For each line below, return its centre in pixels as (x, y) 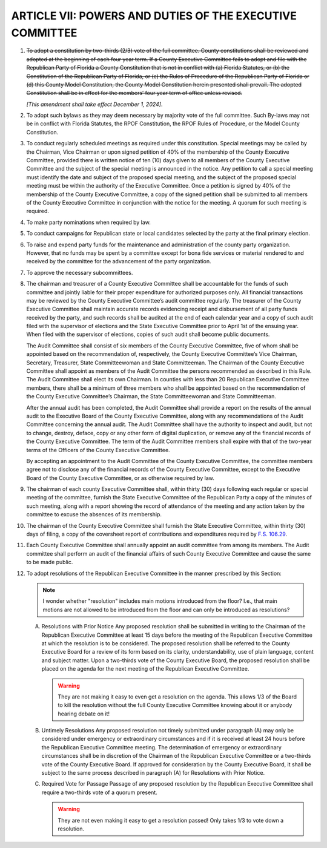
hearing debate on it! (84, 714)
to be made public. (50, 562)
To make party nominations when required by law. (89, 222)
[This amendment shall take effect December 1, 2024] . (94, 104)
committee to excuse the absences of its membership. (94, 514)
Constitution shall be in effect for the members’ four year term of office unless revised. (134, 93)
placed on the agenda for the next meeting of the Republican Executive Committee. (145, 669)
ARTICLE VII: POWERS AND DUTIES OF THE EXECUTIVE (154, 16)
